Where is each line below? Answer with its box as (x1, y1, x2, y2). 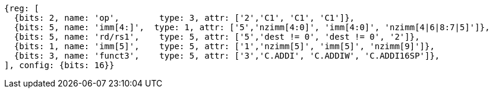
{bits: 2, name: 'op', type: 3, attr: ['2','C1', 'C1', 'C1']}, (14, 13, 355, 23)
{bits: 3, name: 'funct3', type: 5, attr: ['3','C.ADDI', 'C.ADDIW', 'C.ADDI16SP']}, (14, 51, 440, 60)
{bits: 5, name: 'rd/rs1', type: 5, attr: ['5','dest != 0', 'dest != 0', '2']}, (14, 32, 420, 41)
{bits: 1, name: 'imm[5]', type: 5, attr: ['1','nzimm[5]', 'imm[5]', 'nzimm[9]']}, (14, 41, 435, 51)
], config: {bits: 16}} (4, 60, 115, 70)
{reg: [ (4, 4, 40, 13)
